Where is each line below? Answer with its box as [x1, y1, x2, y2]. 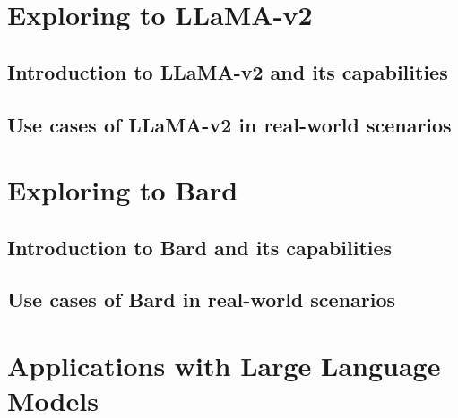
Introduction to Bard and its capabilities [7, 233, 393, 260]
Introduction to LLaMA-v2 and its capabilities [7, 57, 448, 85]
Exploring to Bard [7, 172, 238, 209]
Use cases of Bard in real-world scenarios [7, 286, 396, 313]
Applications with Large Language [7, 347, 441, 384]
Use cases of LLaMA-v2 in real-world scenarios [7, 110, 452, 138]
